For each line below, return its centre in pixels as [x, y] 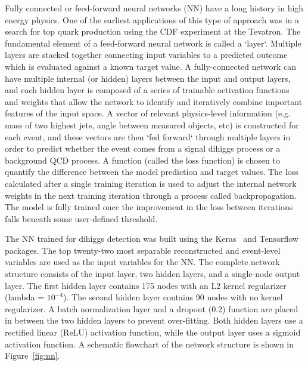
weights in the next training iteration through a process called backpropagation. [151, 195]
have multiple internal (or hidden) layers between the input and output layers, [148, 78]
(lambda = [25, 297]
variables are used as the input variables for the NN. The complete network [142, 262]
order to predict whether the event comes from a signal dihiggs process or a [143, 148]
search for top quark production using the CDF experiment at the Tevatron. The [153, 31]
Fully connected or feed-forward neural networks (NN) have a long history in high [154, 8]
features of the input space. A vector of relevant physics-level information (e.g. [148, 113]
